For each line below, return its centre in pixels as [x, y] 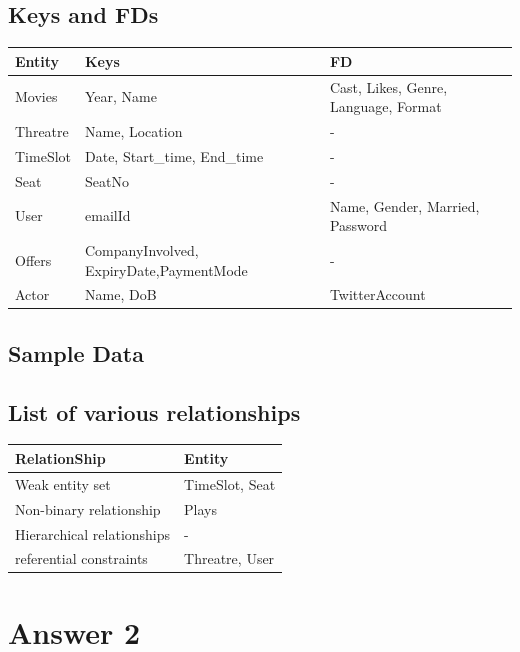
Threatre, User [229, 558]
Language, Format [385, 106]
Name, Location [134, 130]
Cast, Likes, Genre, [388, 86]
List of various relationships [154, 411]
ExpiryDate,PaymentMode [166, 269]
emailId [108, 215]
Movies [36, 96]
